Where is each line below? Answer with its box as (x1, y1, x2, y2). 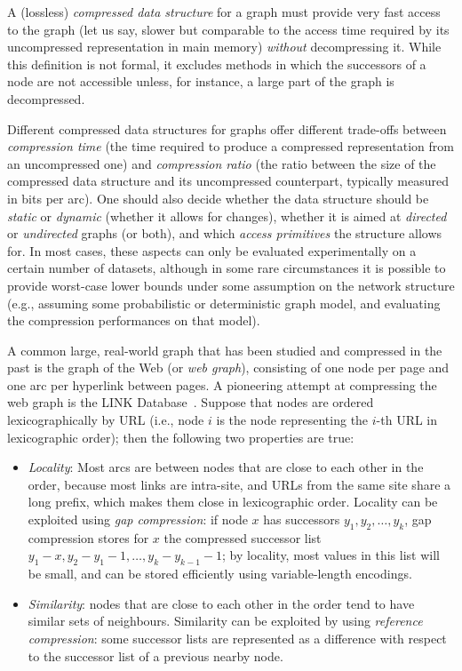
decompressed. (7, 89, 85, 108)
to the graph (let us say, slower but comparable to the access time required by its (7, 20, 450, 38)
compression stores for (28, 528, 149, 547)
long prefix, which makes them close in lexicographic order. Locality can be (28, 492, 438, 511)
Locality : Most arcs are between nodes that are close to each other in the (28, 458, 424, 476)
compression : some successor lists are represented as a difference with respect (28, 629, 447, 647)
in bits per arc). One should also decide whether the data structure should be (7, 188, 429, 207)
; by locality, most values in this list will (222, 546, 440, 564)
